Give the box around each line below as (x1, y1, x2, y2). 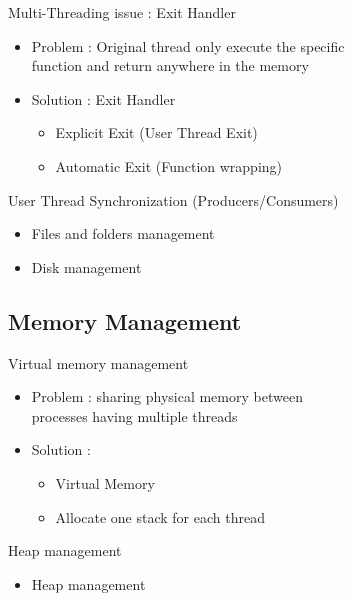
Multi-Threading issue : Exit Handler (8, 2, 236, 22)
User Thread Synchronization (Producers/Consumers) (8, 189, 339, 210)
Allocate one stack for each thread (55, 506, 265, 527)
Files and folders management (31, 223, 215, 244)
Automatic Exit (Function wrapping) (55, 155, 283, 176)
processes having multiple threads (31, 405, 238, 426)
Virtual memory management (8, 352, 189, 373)
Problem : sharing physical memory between (31, 386, 303, 407)
